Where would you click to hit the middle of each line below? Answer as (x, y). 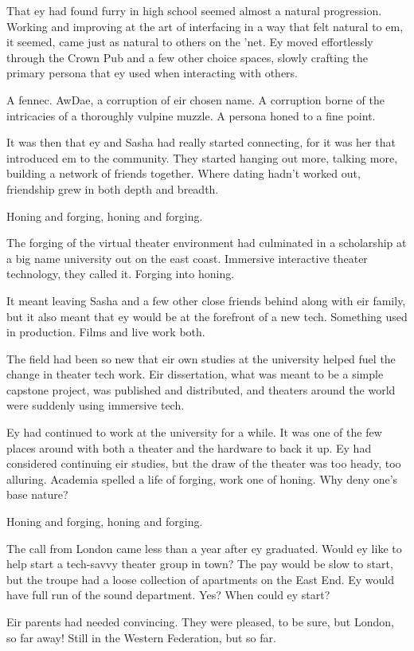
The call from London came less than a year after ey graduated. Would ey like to (204, 548)
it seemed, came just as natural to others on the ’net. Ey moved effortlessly (190, 42)
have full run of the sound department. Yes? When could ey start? (168, 595)
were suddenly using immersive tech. (96, 405)
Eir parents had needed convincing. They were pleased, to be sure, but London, (200, 622)
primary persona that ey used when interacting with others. (152, 73)
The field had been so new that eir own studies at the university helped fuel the (201, 358)
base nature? (37, 494)
